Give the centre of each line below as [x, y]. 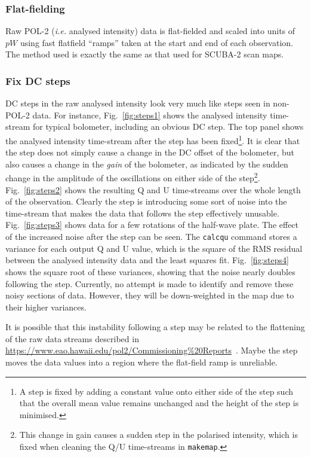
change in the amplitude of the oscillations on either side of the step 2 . [133, 177]
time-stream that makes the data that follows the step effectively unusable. [142, 213]
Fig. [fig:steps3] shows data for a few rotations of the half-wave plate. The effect [152, 225]
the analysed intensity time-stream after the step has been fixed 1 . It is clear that [153, 140]
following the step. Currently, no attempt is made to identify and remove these [150, 283]
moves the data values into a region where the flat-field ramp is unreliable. [141, 362]
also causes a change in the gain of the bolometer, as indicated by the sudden [147, 164]
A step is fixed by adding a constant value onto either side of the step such [156, 391]
